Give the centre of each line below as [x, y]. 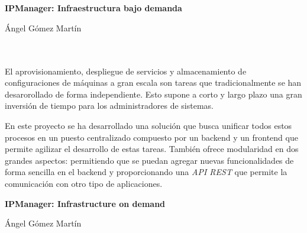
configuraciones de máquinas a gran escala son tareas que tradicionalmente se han [153, 82]
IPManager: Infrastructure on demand [85, 203]
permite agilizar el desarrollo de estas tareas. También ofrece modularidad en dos [152, 149]
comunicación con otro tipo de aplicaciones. [84, 183]
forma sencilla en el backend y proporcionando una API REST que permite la [146, 172]
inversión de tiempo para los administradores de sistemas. [109, 106]
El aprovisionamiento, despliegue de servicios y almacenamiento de [126, 71]
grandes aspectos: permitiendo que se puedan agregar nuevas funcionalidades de [149, 160]
